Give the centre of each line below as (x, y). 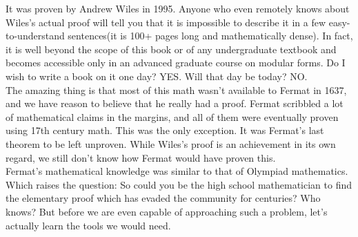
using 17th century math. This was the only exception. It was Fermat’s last (165, 130)
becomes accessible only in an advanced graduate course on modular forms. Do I (176, 63)
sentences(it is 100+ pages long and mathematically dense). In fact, (210, 36)
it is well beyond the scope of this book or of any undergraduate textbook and (171, 49)
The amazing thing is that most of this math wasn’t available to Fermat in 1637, (176, 89)
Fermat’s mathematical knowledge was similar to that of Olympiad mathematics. (177, 171)
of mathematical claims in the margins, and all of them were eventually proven (172, 116)
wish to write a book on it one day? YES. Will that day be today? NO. (157, 76)
